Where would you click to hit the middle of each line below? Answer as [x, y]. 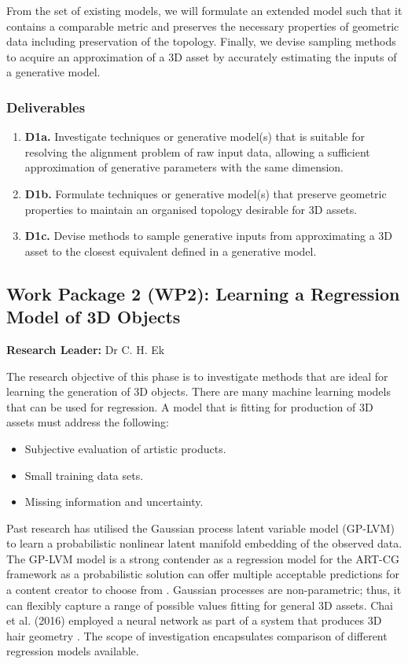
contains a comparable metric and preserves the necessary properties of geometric [203, 26]
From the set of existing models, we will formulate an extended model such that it [204, 10]
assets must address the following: [88, 422]
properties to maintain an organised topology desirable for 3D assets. [191, 209]
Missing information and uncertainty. [114, 502]
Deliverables [46, 107]
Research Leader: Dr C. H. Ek [86, 349]
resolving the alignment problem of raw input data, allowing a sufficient [197, 151]
